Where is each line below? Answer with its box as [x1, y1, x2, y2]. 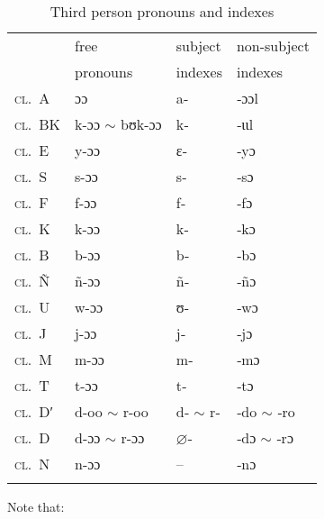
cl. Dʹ [14, 401, 53, 422]
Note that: [7, 497, 65, 515]
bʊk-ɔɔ [121, 114, 162, 134]
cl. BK [14, 114, 61, 134]
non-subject [236, 35, 310, 56]
